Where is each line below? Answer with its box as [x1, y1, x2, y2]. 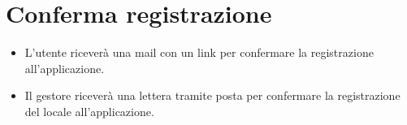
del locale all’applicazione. [24, 102, 154, 119]
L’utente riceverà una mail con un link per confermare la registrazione [24, 44, 374, 61]
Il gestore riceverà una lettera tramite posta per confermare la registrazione [24, 87, 401, 104]
